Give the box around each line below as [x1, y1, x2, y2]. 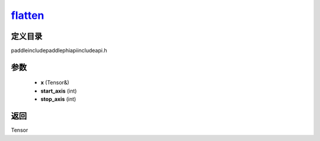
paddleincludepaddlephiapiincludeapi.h [11, 47, 107, 54]
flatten [11, 9, 44, 22]
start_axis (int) [40, 87, 77, 94]
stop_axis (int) [40, 96, 76, 103]
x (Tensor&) [40, 79, 69, 86]
